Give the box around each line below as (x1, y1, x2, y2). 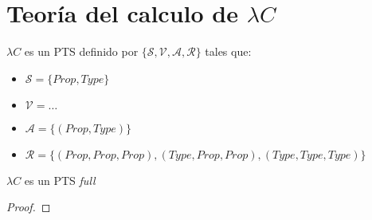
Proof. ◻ (6, 198, 51, 215)
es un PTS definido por (24, 43, 139, 60)
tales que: (205, 43, 252, 60)
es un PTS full (24, 171, 96, 188)
